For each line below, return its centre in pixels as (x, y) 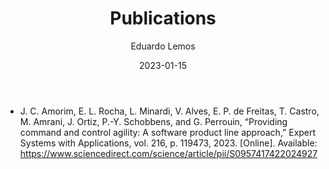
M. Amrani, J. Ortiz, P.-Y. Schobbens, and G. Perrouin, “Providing (153, 121)
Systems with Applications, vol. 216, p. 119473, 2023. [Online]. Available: (168, 143)
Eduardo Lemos (163, 46)
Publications (163, 18)
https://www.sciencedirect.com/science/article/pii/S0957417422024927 (168, 153)
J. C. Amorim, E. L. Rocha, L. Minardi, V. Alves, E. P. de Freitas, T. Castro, (169, 111)
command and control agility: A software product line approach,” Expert (168, 132)
